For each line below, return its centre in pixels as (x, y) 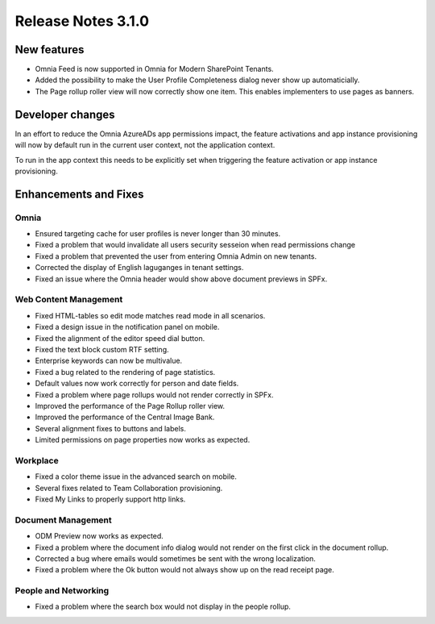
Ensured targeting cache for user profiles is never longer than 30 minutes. (158, 234)
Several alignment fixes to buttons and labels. (111, 428)
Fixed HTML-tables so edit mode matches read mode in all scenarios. (150, 315)
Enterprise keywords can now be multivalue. (109, 361)
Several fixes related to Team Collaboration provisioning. (129, 488)
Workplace (37, 460)
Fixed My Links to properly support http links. (110, 499)
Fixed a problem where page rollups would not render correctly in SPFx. (154, 394)
